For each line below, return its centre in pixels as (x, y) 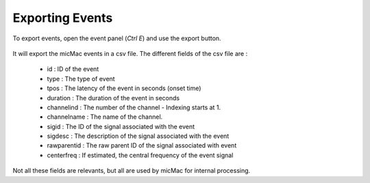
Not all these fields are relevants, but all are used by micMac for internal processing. (132, 171)
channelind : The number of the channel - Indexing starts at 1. (134, 107)
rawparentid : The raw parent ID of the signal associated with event (142, 145)
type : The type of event (81, 79)
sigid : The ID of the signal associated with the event (121, 126)
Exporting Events (63, 18)
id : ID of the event (73, 69)
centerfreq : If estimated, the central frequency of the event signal (140, 155)
